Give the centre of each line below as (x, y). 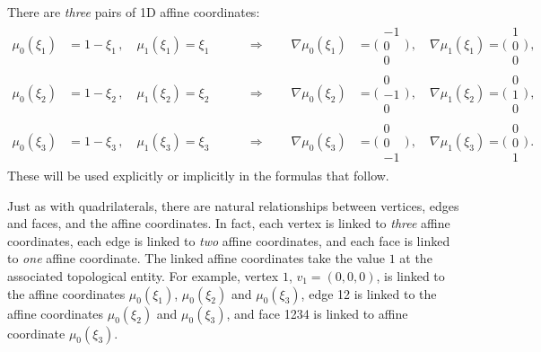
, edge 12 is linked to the (369, 293)
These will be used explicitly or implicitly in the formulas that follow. (198, 175)
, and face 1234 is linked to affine (317, 313)
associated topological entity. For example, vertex (143, 275)
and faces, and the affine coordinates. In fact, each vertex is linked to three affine (229, 223)
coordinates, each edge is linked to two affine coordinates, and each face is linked (229, 240)
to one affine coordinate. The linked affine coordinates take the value (196, 258)
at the (416, 258)
